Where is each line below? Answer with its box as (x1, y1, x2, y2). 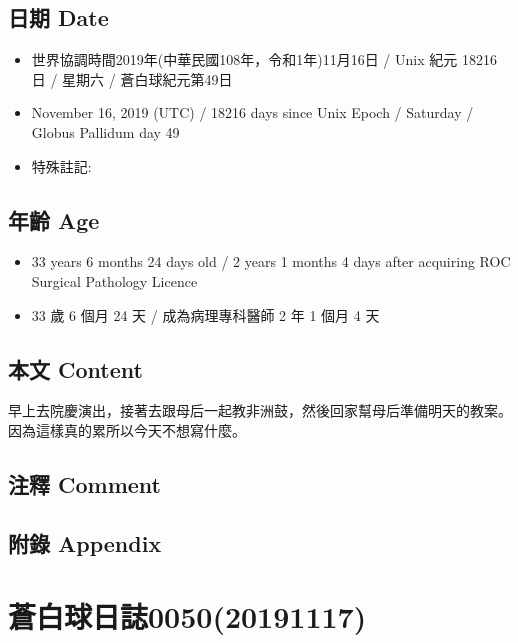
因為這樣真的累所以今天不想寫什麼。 (8, 419, 246, 440)
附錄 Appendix (8, 527, 162, 558)
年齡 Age (8, 204, 100, 235)
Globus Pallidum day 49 (31, 121, 180, 142)
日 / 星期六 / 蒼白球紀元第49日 (31, 68, 233, 89)
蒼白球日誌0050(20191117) (8, 596, 367, 637)
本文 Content (8, 353, 143, 384)
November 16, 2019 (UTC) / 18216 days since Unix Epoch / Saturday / (31, 102, 474, 123)
